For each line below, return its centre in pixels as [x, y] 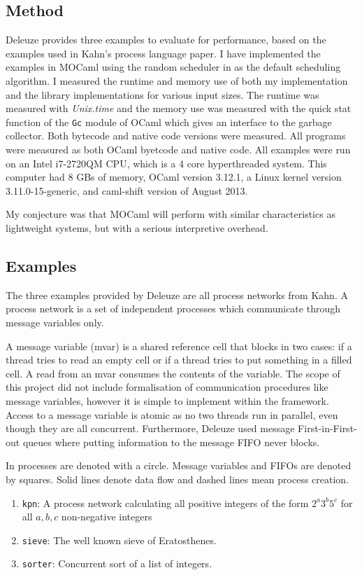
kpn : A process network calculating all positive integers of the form [165, 503]
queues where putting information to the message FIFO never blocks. [171, 442]
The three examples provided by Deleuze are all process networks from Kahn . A [177, 295]
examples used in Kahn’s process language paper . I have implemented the [163, 53]
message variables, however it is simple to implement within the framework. [167, 400]
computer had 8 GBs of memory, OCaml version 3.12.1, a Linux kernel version [174, 177]
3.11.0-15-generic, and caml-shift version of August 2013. [127, 190]
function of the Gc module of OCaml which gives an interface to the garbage [169, 122]
